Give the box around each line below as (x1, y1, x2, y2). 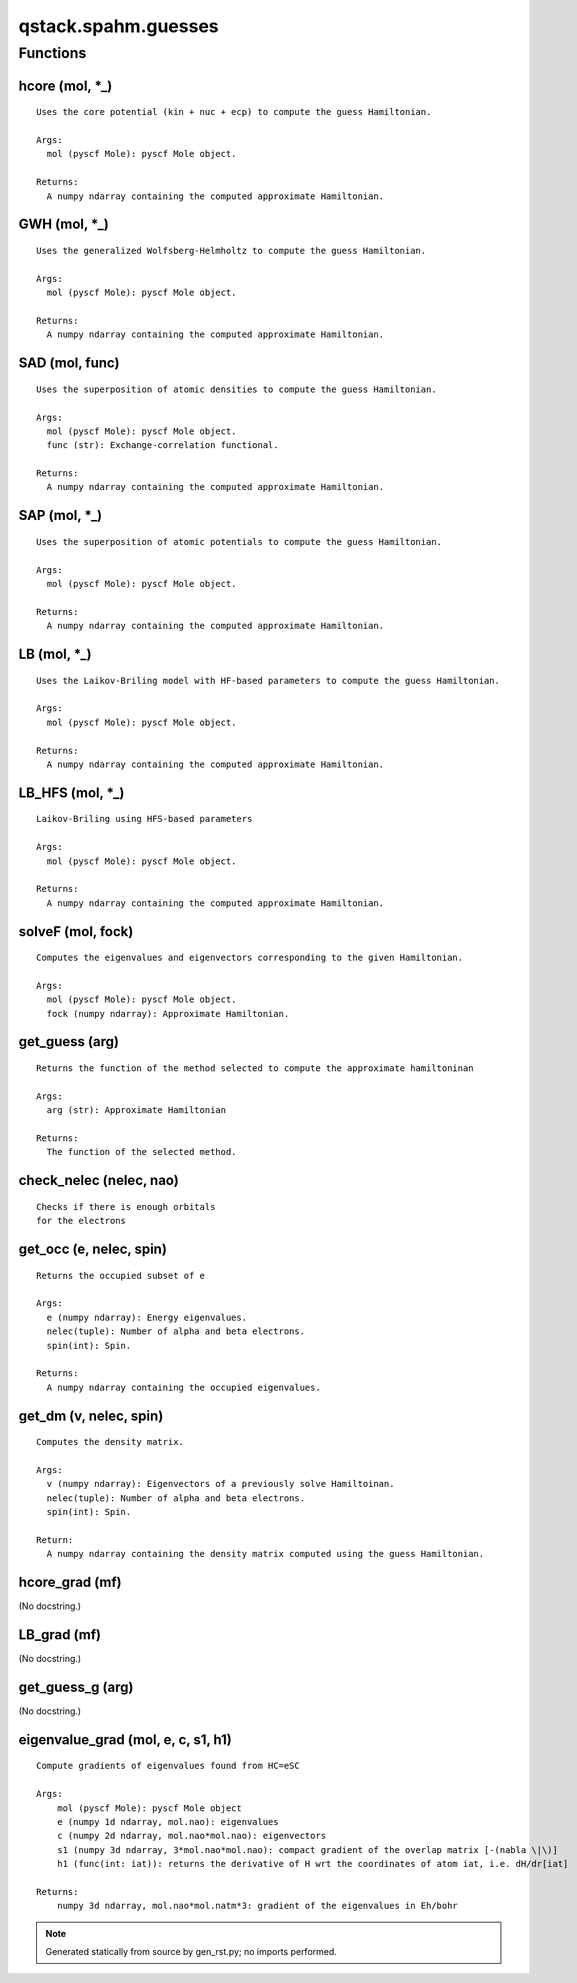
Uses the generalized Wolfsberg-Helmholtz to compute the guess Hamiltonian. (36, 245, 427, 256)
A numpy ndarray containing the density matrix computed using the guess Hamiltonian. (46, 1548, 485, 1560)
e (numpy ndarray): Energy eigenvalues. (46, 1311, 248, 1323)
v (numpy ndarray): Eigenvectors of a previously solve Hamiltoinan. (46, 1478, 395, 1490)
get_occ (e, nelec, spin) (18, 1241, 167, 1258)
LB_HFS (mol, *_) (18, 784, 125, 801)
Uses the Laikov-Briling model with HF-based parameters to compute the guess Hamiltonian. (36, 675, 500, 686)
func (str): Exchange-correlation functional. (46, 440, 279, 451)
